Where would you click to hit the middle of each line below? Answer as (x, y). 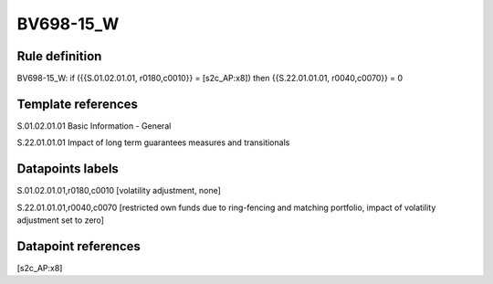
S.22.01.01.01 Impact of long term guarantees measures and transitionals (153, 142)
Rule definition (59, 56)
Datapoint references (79, 246)
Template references (78, 104)
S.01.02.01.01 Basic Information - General (94, 126)
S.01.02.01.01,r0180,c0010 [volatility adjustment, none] (119, 191)
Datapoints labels (68, 169)
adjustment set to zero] (61, 220)
